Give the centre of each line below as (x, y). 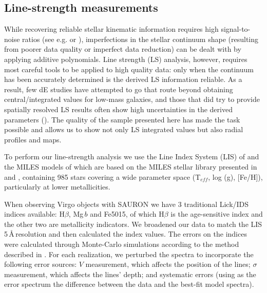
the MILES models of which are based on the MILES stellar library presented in (131, 166)
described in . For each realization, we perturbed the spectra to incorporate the (129, 254)
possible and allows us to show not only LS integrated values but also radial (124, 129)
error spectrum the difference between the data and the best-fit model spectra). (129, 284)
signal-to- (236, 29)
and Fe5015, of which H (127, 214)
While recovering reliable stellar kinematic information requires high (111, 29)
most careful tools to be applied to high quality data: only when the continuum (129, 69)
